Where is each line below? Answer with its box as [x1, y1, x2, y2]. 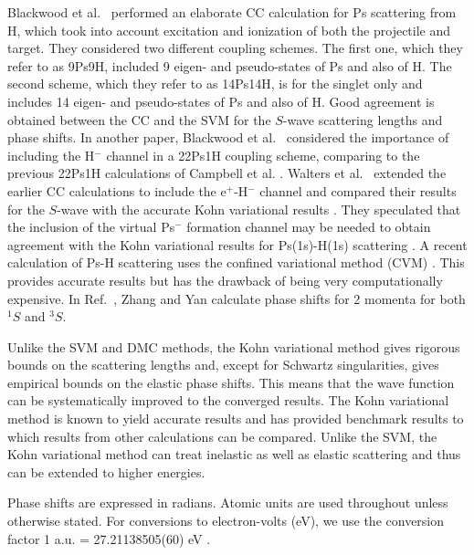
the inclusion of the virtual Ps [7, 217, 175, 236]
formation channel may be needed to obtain [186, 217, 431, 236]
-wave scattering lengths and [282, 110, 443, 129]
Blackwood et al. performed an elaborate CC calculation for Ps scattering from [7, 3, 457, 21]
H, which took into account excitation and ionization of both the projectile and [7, 20, 451, 39]
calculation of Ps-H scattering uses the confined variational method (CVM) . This [7, 253, 465, 272]
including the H [7, 145, 95, 164]
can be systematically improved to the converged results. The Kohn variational [7, 391, 449, 410]
